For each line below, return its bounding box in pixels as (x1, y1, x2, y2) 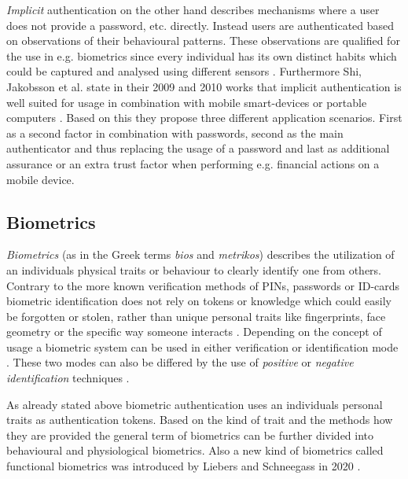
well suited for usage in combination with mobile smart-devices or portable (6, 94, 367, 110)
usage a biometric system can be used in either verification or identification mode (6, 338, 399, 355)
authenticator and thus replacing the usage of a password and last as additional (6, 140, 390, 157)
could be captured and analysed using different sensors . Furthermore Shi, (6, 63, 362, 79)
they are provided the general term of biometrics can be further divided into (6, 426, 374, 443)
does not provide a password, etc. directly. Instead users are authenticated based (6, 17, 395, 33)
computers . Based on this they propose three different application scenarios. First (6, 109, 402, 126)
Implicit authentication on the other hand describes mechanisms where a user (6, 2, 380, 17)
